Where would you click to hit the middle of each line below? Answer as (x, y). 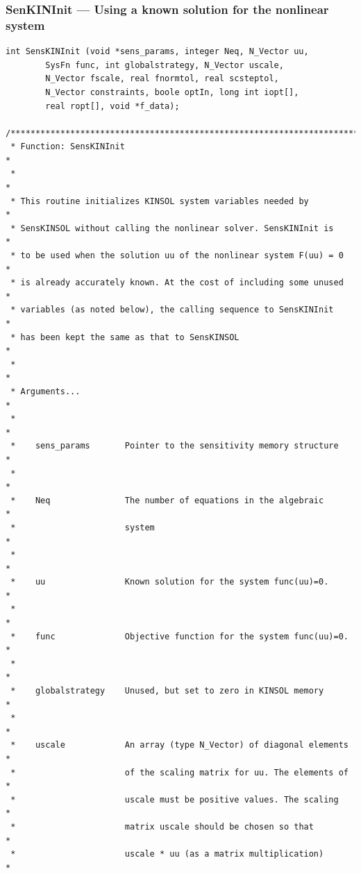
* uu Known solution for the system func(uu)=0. (170, 582)
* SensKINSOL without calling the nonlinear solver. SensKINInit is (172, 228)
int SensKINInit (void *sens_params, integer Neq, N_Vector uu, (157, 52)
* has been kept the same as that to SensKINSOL (125, 337)
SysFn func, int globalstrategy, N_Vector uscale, (165, 65)
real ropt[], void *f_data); (112, 106)
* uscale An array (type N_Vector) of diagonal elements (179, 745)
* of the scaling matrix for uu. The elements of (179, 772)
